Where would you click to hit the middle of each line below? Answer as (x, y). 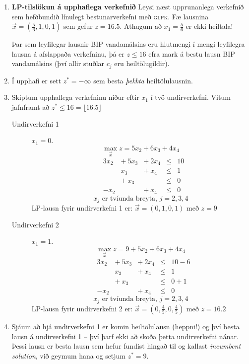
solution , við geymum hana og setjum (69, 355)
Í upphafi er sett (36, 80)
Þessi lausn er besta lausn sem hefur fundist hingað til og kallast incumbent (126, 346)
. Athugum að (141, 26)
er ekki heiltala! (209, 26)
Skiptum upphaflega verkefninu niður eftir (75, 97)
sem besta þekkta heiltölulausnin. (143, 80)
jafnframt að (31, 107)
